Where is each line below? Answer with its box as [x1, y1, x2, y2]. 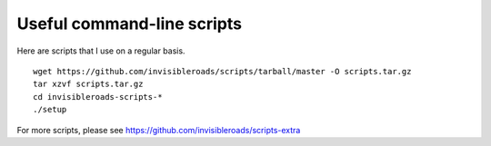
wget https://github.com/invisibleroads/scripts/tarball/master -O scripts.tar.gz [33, 66, 412, 76]
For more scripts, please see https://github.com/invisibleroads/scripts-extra [16, 124, 301, 135]
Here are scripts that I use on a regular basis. [16, 45, 185, 56]
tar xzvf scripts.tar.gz [33, 79, 144, 90]
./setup [33, 104, 67, 115]
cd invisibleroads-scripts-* [33, 92, 163, 102]
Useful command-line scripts [16, 14, 243, 34]
